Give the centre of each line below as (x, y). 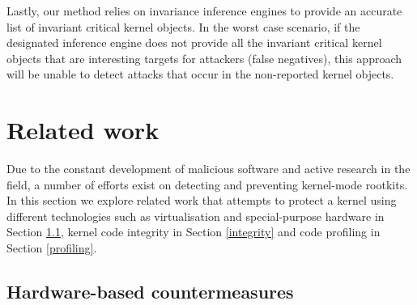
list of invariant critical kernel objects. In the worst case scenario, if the (183, 26)
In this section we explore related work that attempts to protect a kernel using (202, 200)
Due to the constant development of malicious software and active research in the (208, 169)
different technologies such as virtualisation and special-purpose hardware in (196, 216)
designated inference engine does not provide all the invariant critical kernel (194, 42)
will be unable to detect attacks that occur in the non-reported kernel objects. (200, 74)
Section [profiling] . (52, 248)
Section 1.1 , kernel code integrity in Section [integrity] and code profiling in (194, 232)
